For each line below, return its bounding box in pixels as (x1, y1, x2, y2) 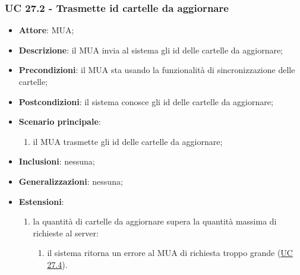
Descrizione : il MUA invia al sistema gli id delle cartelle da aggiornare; (18, 43, 283, 56)
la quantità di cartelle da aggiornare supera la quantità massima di (33, 215, 277, 227)
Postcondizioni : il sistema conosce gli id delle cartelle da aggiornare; (18, 95, 273, 108)
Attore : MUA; (18, 24, 74, 36)
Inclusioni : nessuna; (18, 155, 95, 167)
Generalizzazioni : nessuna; (18, 175, 123, 187)
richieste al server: (33, 226, 99, 239)
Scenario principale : (18, 115, 101, 128)
